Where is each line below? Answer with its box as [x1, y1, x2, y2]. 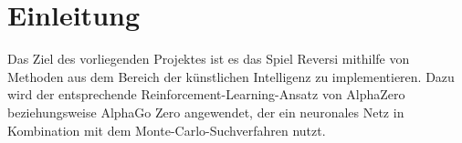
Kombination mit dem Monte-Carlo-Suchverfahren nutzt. [7, 120, 326, 139]
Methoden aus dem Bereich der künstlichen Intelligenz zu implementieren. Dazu [7, 66, 455, 86]
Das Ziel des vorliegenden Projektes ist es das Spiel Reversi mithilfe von [7, 49, 410, 68]
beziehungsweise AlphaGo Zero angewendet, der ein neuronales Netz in [7, 102, 404, 121]
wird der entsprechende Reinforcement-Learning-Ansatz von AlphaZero [7, 85, 405, 104]
